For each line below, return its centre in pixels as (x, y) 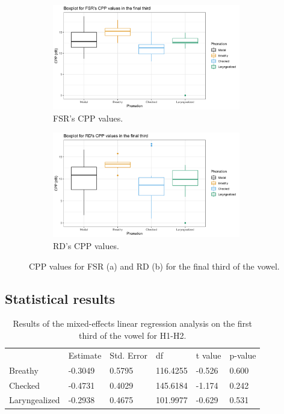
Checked (24, 385)
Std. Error (128, 355)
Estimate (85, 355)
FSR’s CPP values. (88, 118)
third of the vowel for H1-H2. (133, 335)
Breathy (24, 370)
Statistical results (60, 298)
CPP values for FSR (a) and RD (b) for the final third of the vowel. (154, 266)
